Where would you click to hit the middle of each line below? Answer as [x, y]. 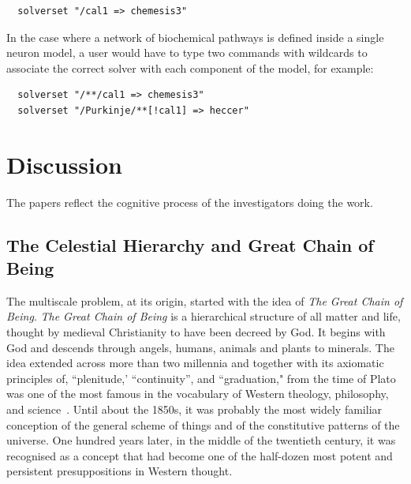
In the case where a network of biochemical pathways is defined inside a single [195, 37]
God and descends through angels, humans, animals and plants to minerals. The [200, 347]
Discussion [64, 164]
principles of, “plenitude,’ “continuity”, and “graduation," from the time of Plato [201, 378]
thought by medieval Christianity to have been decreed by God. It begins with [196, 332]
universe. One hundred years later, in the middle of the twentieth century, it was [201, 440]
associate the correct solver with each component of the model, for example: [190, 68]
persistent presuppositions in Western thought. [120, 471]
